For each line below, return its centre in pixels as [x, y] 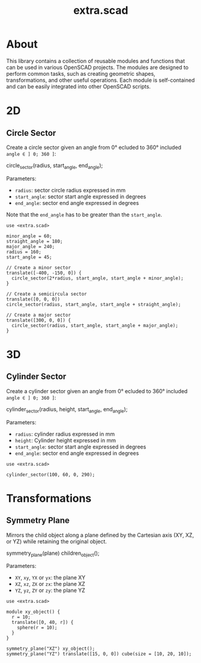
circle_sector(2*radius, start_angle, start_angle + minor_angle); [98, 278]
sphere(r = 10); [37, 628]
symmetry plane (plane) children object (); [53, 554]
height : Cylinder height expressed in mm [65, 440]
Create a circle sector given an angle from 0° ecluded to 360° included [94, 147]
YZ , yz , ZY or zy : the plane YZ [50, 590]
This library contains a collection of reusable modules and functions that [96, 61]
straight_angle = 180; [34, 241]
